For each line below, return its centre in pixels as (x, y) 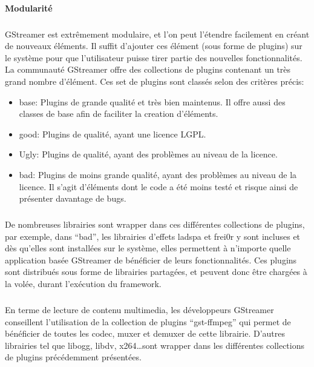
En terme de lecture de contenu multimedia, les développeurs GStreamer (139, 309)
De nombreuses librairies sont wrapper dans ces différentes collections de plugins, (155, 224)
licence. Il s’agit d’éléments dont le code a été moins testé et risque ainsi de (159, 186)
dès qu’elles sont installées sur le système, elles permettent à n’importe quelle (148, 248)
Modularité (29, 8)
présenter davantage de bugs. (73, 198)
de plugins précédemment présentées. (73, 357)
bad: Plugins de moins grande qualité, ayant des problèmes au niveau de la (158, 174)
